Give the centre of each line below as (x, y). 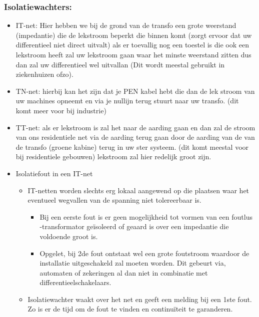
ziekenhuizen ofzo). (44, 74)
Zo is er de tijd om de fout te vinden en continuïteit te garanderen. (130, 309)
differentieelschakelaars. (75, 282)
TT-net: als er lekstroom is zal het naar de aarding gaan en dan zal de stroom (135, 127)
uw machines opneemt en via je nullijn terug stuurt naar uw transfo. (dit (127, 101)
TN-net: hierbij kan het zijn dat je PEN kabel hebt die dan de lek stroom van (135, 91)
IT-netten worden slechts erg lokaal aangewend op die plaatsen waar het (138, 190)
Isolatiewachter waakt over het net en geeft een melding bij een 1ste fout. (140, 299)
